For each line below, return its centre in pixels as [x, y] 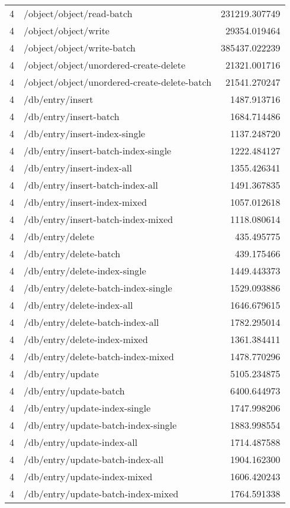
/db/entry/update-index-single [87, 408]
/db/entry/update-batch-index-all [94, 459]
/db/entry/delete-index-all [78, 305]
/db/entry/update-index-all [81, 442]
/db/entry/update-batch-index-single [100, 425]
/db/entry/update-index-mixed [88, 476]
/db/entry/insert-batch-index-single [98, 151]
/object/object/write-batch [80, 48]
